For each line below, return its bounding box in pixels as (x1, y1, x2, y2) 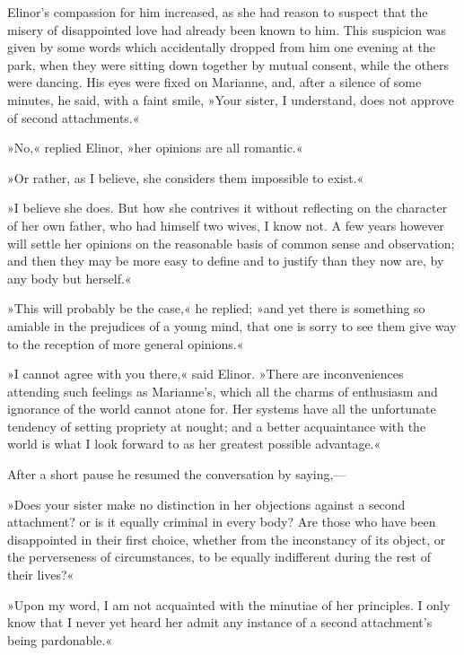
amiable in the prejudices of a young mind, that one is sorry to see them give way (7, 316, 457, 335)
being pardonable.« (7, 630, 113, 649)
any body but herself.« (7, 268, 132, 287)
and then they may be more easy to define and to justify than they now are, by (7, 251, 444, 270)
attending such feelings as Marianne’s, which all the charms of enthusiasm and (7, 381, 438, 400)
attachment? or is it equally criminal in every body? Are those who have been (7, 512, 436, 531)
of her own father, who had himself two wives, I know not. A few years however (7, 215, 444, 234)
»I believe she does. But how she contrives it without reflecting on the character (7, 198, 448, 217)
